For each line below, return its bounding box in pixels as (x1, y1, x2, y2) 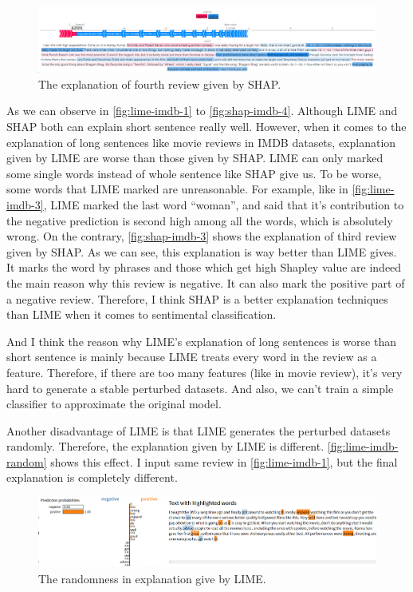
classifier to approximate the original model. (6, 395, 222, 412)
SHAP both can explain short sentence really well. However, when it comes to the (6, 118, 407, 134)
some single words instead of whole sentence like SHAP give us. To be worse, (6, 165, 382, 181)
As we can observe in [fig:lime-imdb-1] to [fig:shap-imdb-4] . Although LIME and (6, 102, 398, 119)
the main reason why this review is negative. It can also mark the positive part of (6, 274, 405, 291)
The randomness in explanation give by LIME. (38, 570, 266, 586)
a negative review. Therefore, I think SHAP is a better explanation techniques (6, 290, 388, 307)
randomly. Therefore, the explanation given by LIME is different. (6, 438, 324, 455)
